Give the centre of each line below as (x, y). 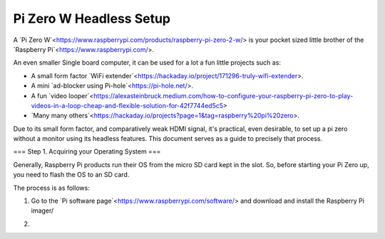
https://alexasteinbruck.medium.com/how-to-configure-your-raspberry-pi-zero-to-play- (224, 95)
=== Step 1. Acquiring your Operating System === (87, 152)
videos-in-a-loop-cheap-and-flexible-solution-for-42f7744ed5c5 (127, 105)
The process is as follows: (52, 188)
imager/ (42, 211)
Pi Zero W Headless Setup (92, 18)
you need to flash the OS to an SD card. (71, 175)
